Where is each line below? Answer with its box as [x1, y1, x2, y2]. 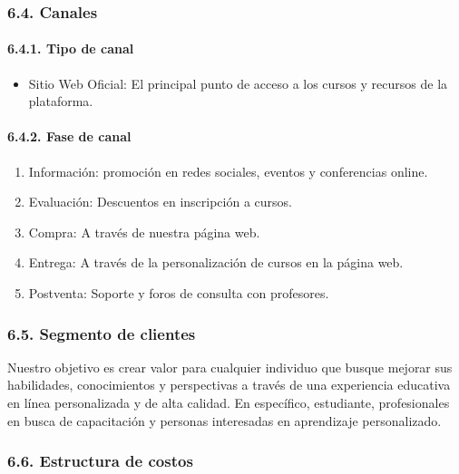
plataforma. [28, 92, 93, 111]
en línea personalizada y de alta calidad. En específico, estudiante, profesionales [7, 393, 450, 411]
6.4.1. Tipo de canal [7, 39, 134, 58]
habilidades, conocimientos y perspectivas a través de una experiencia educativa [7, 375, 451, 394]
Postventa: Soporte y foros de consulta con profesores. [28, 284, 329, 302]
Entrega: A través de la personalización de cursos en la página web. [28, 253, 404, 272]
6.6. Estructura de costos [7, 450, 193, 472]
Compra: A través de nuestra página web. [28, 222, 260, 241]
